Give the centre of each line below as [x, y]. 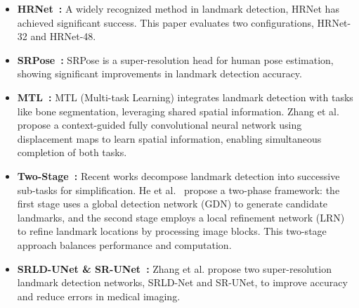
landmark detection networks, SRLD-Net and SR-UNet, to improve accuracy [182, 282]
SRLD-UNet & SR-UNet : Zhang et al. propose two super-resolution [174, 268]
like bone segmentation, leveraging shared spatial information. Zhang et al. [178, 111]
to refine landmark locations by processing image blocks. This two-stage [172, 231]
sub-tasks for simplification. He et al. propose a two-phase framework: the [178, 190]
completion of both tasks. [72, 152]
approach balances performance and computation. [124, 244]
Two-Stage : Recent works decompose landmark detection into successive [178, 175]
